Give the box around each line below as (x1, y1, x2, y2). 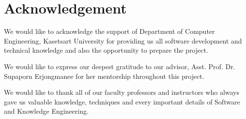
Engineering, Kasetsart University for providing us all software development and (4, 35, 242, 45)
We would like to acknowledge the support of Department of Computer (4, 26, 215, 36)
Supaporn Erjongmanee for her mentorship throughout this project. (4, 71, 204, 81)
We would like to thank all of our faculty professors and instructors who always (4, 87, 240, 97)
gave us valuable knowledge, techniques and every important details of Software (4, 96, 240, 106)
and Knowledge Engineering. (4, 106, 89, 116)
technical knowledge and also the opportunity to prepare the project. (4, 45, 208, 55)
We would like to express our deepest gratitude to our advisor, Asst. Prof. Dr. (4, 61, 235, 71)
